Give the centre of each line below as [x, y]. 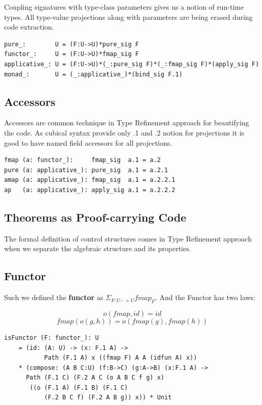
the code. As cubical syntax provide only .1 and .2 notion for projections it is [124, 132]
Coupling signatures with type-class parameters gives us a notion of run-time [124, 7]
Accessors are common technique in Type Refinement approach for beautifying [127, 123]
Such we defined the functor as [54, 297]
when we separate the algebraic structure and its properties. [98, 248]
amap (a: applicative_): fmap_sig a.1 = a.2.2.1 [90, 180]
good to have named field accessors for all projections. [88, 142]
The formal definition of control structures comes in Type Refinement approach [128, 238]
